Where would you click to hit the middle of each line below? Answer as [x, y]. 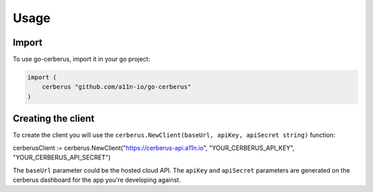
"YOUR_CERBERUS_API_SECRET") [61, 157]
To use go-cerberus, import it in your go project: [82, 59]
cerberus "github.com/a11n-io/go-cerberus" [116, 87]
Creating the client [54, 118]
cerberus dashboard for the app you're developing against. [97, 180]
